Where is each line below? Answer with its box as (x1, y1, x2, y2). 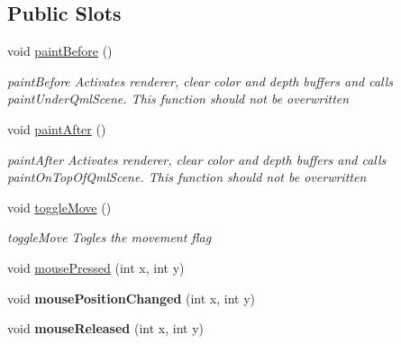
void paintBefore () (7, 41, 113, 60)
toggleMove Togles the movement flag (7, 228, 212, 247)
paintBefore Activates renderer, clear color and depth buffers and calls (7, 71, 394, 90)
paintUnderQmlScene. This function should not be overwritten (7, 89, 350, 108)
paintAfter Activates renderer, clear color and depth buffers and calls (7, 149, 387, 168)
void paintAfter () (7, 119, 106, 138)
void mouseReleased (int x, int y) (7, 319, 204, 338)
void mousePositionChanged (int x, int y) (7, 288, 256, 307)
